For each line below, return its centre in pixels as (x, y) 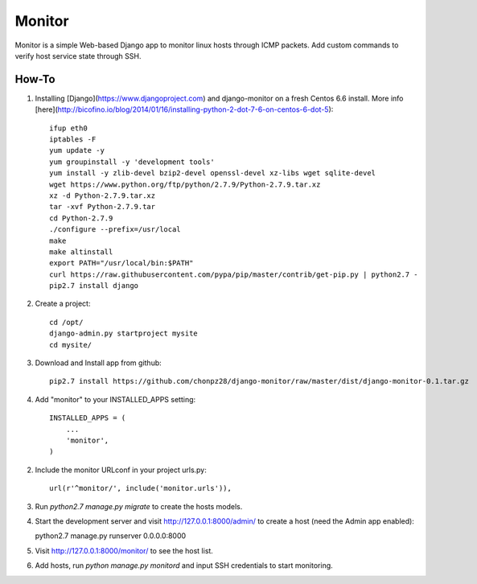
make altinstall (81, 252)
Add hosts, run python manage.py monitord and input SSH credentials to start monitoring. (184, 565)
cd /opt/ (66, 322)
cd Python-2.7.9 (81, 218)
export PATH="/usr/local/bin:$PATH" (121, 263)
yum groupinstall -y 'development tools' (132, 162)
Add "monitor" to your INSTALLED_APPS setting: (115, 399)
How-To (35, 79)
